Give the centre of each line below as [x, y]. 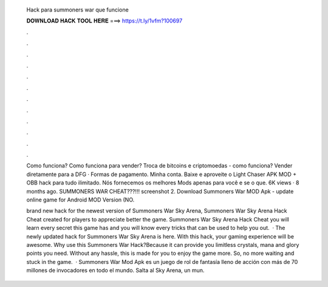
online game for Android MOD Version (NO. [80, 200]
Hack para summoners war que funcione [77, 10]
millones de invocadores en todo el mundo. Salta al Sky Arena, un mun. [115, 271]
